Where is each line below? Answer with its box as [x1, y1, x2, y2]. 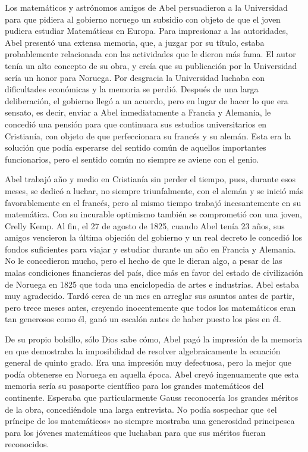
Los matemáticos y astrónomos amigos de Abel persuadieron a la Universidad [5, 1, 288, 13]
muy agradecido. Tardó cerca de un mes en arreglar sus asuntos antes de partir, [5, 289, 295, 302]
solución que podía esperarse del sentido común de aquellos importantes [5, 141, 266, 154]
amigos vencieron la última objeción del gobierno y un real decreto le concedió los [5, 231, 303, 244]
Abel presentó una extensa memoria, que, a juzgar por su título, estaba [5, 36, 265, 48]
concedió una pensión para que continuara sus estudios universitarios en [5, 117, 267, 130]
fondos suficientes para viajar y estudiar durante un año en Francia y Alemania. [5, 242, 296, 255]
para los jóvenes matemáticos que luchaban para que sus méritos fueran [5, 426, 266, 438]
